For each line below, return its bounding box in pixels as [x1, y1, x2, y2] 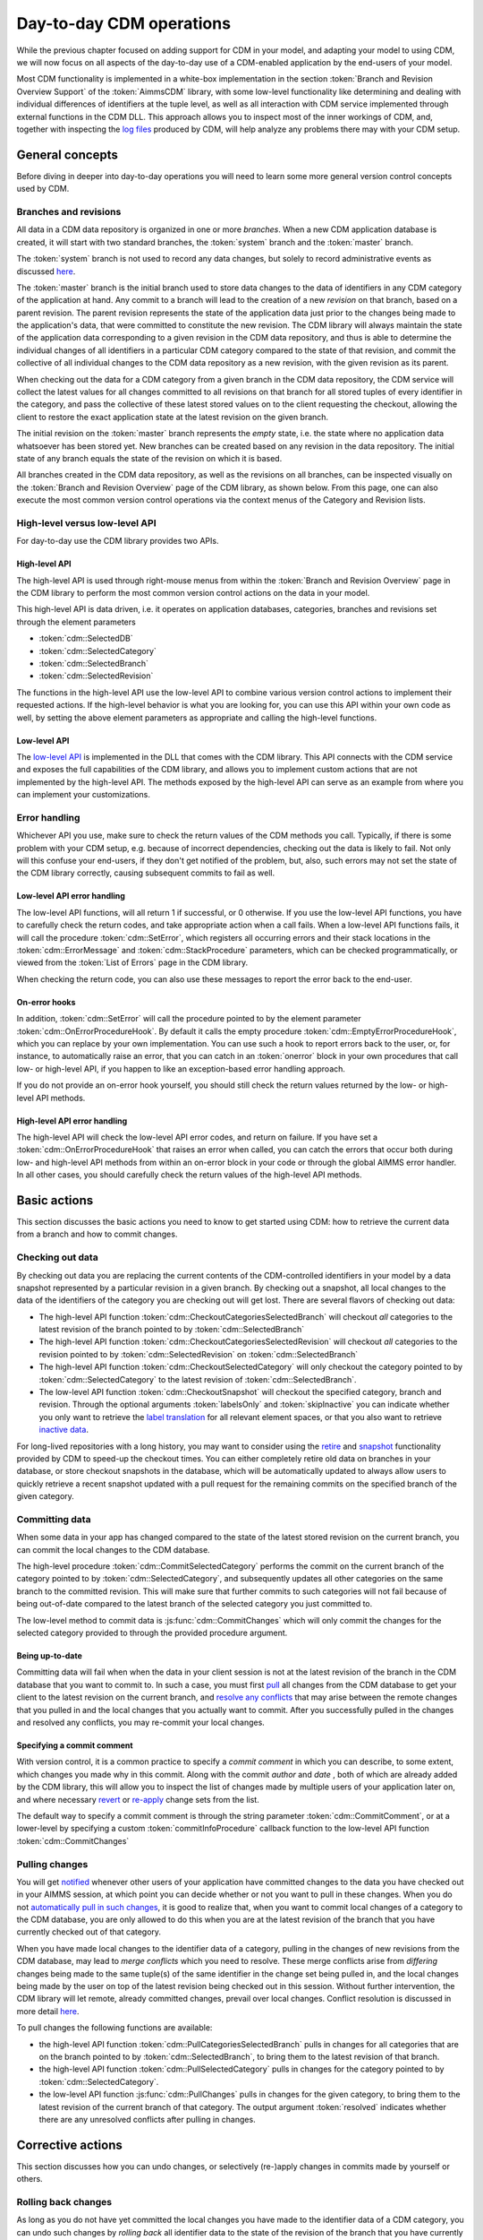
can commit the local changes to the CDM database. [16, 1544, 210, 1555]
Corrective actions [16, 2137, 123, 2152]
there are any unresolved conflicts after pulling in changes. [38, 2114, 256, 2124]
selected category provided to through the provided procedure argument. [16, 1627, 288, 1639]
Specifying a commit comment [16, 1740, 133, 1751]
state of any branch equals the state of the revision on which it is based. [16, 452, 283, 463]
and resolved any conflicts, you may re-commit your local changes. [16, 1717, 266, 1727]
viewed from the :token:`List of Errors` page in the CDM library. [16, 957, 249, 968]
